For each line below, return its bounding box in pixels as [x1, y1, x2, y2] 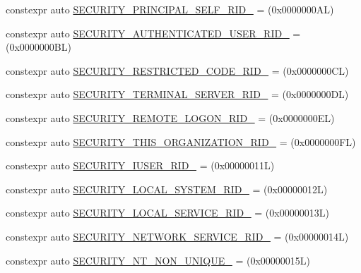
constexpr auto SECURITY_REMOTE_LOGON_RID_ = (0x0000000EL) [6, 110, 335, 125]
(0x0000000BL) [6, 40, 71, 54]
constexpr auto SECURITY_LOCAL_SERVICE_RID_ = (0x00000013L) [6, 205, 329, 220]
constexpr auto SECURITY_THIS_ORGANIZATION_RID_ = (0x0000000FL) [6, 134, 356, 149]
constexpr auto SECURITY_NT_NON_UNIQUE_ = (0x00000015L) [6, 253, 311, 267]
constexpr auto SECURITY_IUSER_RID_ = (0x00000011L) [6, 158, 275, 173]
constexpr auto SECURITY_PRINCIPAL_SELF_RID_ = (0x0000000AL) [6, 2, 334, 16]
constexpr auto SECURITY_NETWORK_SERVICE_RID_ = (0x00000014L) [6, 229, 349, 243]
